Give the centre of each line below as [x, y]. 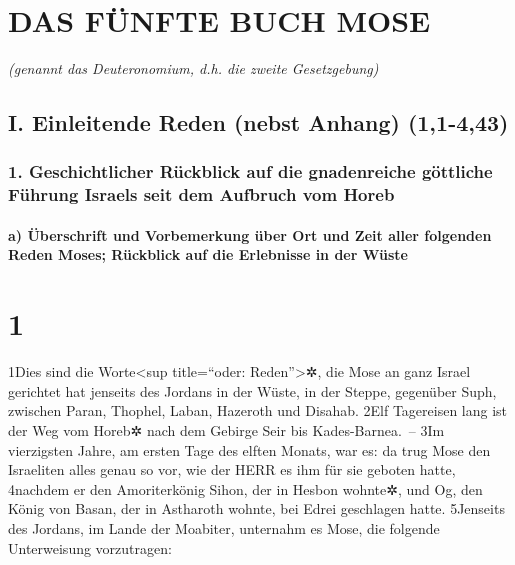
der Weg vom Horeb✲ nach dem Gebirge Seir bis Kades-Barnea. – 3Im [226, 429]
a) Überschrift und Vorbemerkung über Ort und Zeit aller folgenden [250, 234]
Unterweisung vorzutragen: [90, 547]
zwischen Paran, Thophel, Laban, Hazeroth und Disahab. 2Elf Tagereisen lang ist [258, 410]
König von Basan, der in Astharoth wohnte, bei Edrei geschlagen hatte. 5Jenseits [256, 508]
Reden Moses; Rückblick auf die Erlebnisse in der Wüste [208, 254]
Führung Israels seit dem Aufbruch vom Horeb [201, 194]
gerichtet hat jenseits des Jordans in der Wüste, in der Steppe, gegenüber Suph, [252, 390]
